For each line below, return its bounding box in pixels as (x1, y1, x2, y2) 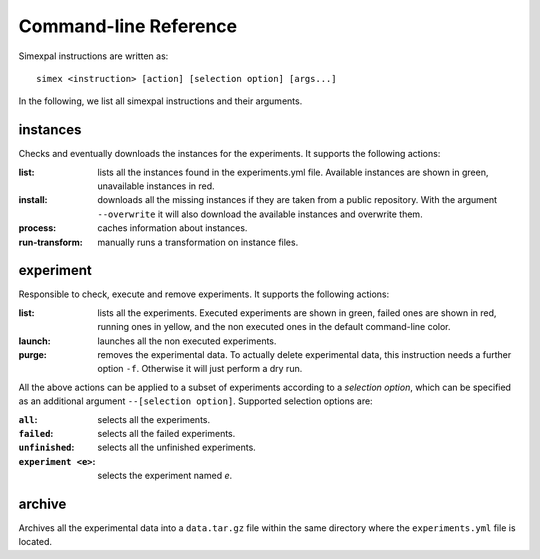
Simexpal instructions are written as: (18, 50, 169, 62)
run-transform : (18, 236, 84, 248)
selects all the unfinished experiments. (97, 441, 257, 454)
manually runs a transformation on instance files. (97, 236, 299, 248)
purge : (18, 349, 47, 361)
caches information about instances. (97, 222, 248, 234)
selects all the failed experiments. (97, 428, 236, 439)
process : (18, 222, 57, 234)
